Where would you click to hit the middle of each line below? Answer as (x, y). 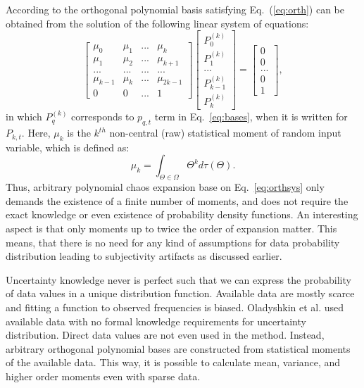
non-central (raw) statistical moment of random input (225, 133)
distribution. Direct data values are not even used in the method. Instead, (165, 335)
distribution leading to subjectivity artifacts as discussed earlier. (144, 256)
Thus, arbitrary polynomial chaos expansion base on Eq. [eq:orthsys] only (165, 187)
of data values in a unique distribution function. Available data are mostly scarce (180, 293)
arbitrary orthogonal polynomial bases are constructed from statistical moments (178, 348)
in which (24, 117)
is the (79, 133)
